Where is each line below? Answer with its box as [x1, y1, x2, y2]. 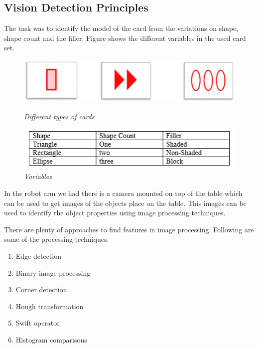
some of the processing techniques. [4, 234, 109, 244]
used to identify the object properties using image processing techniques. [4, 207, 226, 218]
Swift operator [15, 318, 60, 328]
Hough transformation [15, 301, 84, 311]
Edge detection [15, 250, 61, 261]
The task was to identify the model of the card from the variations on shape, [4, 23, 239, 33]
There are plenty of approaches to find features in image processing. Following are [4, 224, 254, 234]
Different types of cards [24, 111, 95, 121]
